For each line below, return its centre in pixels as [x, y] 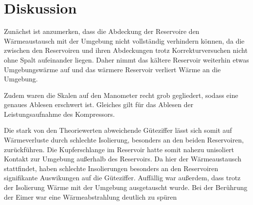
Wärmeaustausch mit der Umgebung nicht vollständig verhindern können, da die [124, 40]
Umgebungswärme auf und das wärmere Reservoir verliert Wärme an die [112, 69]
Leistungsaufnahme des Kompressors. [59, 114]
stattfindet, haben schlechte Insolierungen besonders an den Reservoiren [111, 168]
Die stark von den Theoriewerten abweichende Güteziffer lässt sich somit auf [118, 130]
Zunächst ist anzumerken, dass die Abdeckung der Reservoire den [102, 31]
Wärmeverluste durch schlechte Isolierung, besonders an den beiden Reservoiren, [124, 140]
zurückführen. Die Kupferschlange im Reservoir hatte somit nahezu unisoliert [119, 149]
